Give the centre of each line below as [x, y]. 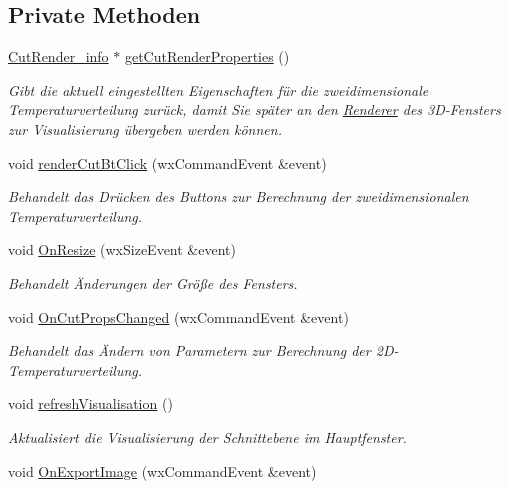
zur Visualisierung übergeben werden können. [145, 128]
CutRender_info [58, 56]
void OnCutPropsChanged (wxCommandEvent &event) [178, 316]
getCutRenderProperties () [207, 56]
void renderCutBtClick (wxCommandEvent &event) [167, 162]
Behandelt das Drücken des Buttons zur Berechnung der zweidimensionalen [238, 196]
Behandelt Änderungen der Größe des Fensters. [153, 282]
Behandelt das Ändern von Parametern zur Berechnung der [189, 350]
